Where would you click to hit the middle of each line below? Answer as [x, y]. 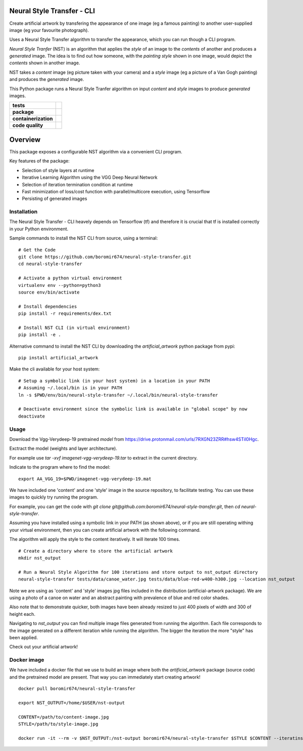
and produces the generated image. [47, 79]
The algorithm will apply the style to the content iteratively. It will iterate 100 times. [95, 539]
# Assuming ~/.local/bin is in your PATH [70, 388]
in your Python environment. [39, 229]
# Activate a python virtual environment [70, 278]
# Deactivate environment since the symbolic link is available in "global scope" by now [133, 409]
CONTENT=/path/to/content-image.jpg [64, 717]
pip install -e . [40, 335]
